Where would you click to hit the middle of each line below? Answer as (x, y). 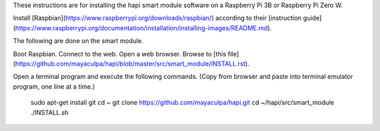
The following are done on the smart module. (78, 41)
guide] (312, 18)
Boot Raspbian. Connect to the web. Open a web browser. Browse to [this (120, 54)
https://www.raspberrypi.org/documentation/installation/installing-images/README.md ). (144, 27)
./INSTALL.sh (50, 112)
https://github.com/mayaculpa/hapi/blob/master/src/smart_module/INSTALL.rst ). (132, 63)
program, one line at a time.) (54, 86)
